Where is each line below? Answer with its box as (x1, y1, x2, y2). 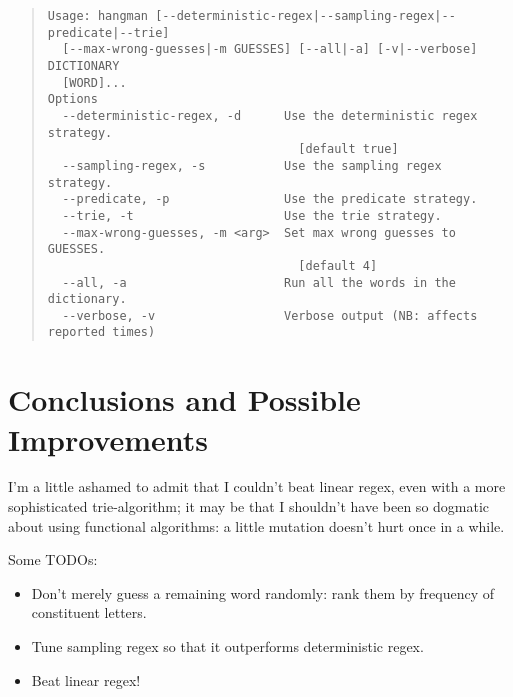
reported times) (47, 325, 156, 340)
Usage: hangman (47, 9, 149, 23)
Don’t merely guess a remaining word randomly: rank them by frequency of (31, 582, 495, 603)
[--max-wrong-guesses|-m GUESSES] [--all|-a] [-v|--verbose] (62, 42, 478, 57)
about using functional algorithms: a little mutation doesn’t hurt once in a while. (8, 515, 505, 536)
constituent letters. (31, 602, 147, 623)
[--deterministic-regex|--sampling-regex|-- (155, 9, 456, 23)
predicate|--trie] (47, 25, 170, 40)
